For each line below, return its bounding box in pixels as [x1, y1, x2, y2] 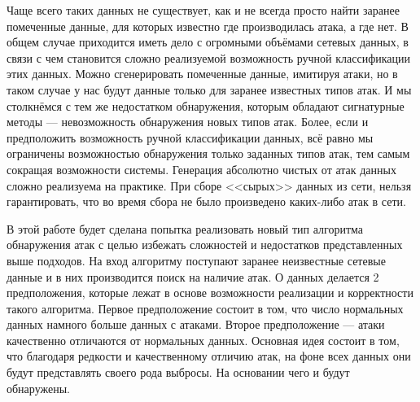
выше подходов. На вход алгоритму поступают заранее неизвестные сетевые [7, 251, 386, 269]
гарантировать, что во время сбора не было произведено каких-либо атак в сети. [7, 193, 406, 210]
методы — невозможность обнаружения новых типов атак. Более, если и [7, 113, 369, 130]
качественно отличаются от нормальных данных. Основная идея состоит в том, [7, 331, 400, 348]
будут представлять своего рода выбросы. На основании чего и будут [7, 364, 350, 381]
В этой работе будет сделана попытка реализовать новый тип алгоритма [7, 220, 363, 237]
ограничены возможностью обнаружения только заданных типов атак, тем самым [7, 145, 410, 162]
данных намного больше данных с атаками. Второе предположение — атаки [7, 316, 385, 333]
